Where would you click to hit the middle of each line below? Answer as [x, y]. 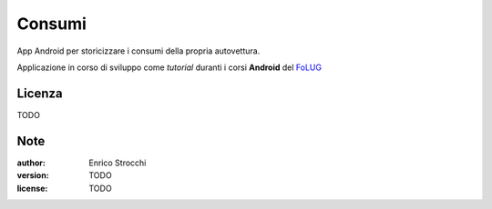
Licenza [40, 93]
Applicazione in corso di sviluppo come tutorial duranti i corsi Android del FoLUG [169, 67]
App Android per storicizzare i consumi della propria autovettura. [138, 51]
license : [32, 188]
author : [31, 163]
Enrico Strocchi [118, 163]
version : [33, 175]
